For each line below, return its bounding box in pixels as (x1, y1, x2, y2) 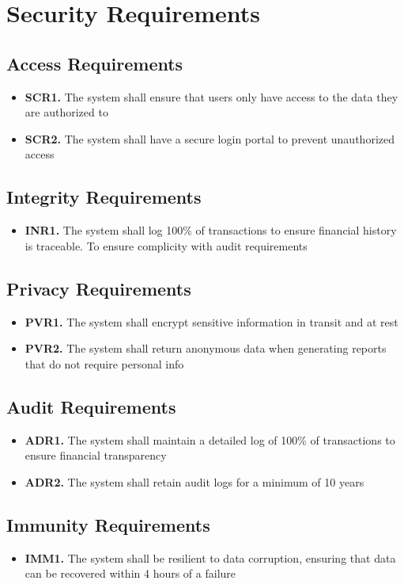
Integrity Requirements (6, 185, 202, 209)
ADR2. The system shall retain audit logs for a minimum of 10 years (25, 473, 364, 490)
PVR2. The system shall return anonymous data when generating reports (25, 340, 387, 357)
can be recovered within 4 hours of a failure (25, 565, 236, 582)
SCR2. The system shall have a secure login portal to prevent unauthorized (25, 130, 395, 147)
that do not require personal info (25, 355, 184, 372)
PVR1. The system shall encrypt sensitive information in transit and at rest (25, 313, 398, 330)
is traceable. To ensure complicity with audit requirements (25, 237, 308, 254)
